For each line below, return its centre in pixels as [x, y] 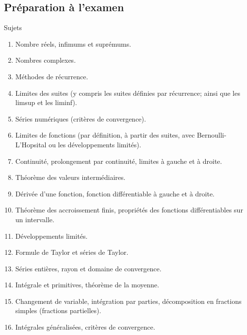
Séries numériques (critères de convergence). [81, 118]
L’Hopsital [31, 144]
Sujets [13, 27]
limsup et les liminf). [46, 102]
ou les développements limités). [95, 144]
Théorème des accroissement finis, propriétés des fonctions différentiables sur [129, 210]
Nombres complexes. [46, 60]
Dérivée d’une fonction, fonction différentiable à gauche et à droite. [115, 193]
